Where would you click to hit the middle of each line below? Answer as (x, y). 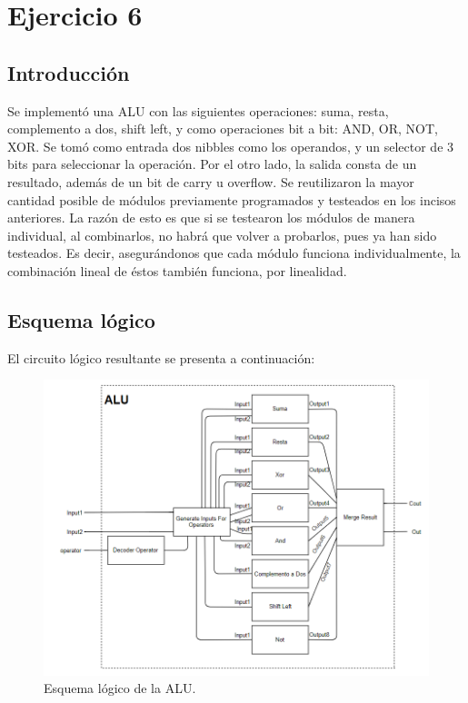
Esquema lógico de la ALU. (120, 688)
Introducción (69, 72)
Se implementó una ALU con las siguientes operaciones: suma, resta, (198, 110)
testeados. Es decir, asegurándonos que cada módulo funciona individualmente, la (234, 253)
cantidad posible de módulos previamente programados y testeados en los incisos (232, 199)
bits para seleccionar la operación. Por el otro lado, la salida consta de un (212, 164)
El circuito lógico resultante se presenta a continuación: (161, 357)
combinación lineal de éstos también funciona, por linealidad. (177, 270)
